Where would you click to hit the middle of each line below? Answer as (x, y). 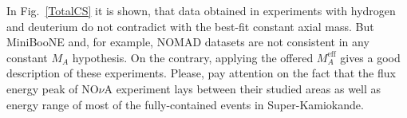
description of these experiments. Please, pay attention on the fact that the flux (201, 73)
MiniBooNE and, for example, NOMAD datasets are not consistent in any (188, 42)
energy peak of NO (53, 88)
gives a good (370, 57)
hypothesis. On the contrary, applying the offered (193, 57)
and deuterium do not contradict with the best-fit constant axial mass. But (190, 26)
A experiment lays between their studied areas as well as (243, 88)
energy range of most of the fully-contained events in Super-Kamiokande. (185, 104)
